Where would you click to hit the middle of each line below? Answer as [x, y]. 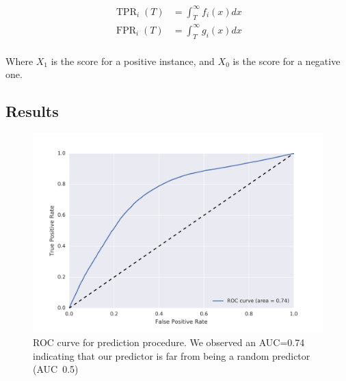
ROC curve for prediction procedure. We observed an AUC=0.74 [169, 342]
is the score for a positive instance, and [133, 61]
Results [32, 111]
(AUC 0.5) [56, 369]
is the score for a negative [287, 61]
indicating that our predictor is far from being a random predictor [172, 355]
